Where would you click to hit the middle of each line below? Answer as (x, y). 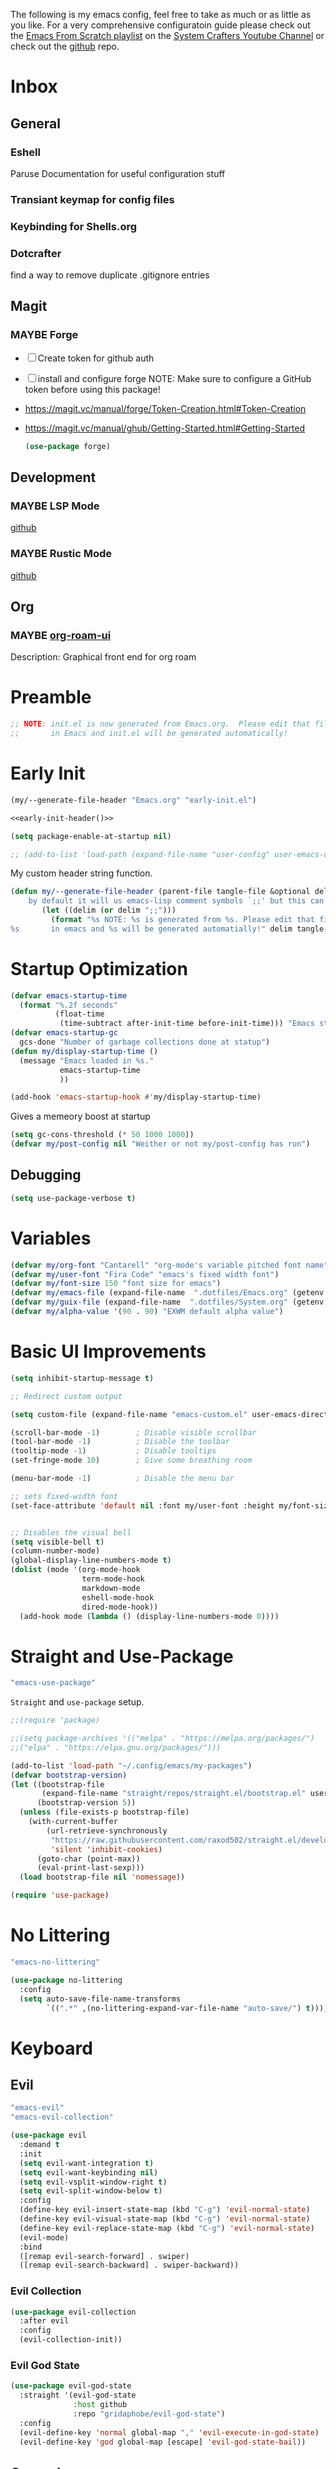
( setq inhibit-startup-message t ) (82, 1378)
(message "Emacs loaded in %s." (87, 1060)
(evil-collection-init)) (71, 2340)
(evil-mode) (44, 2237)
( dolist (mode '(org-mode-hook (75, 1570)
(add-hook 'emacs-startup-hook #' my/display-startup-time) (136, 1097)
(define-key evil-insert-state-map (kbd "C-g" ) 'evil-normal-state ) (165, 2210)
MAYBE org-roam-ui (61, 635)
